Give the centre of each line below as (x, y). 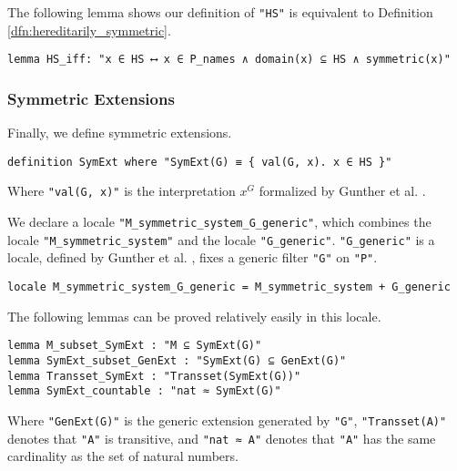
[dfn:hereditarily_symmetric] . (89, 30)
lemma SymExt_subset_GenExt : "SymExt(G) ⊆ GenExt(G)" (177, 360)
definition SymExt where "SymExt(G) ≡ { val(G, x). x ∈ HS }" (200, 162)
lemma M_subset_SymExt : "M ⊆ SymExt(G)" (135, 346)
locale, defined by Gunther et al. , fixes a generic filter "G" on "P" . (193, 257)
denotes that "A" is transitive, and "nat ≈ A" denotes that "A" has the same (222, 438)
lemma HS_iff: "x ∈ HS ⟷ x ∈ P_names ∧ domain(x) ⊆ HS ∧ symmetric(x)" (229, 60)
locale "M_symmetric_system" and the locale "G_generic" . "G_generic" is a (221, 239)
